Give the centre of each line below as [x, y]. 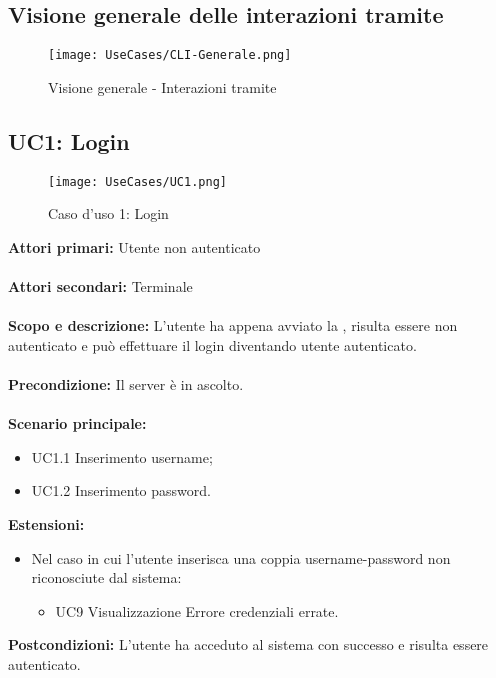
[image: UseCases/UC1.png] [137, 181]
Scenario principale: [77, 423]
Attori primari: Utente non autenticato [134, 246]
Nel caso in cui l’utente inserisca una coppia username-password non [241, 557]
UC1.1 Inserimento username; [122, 456]
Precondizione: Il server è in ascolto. [126, 384]
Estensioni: [46, 524]
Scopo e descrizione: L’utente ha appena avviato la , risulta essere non [233, 325]
